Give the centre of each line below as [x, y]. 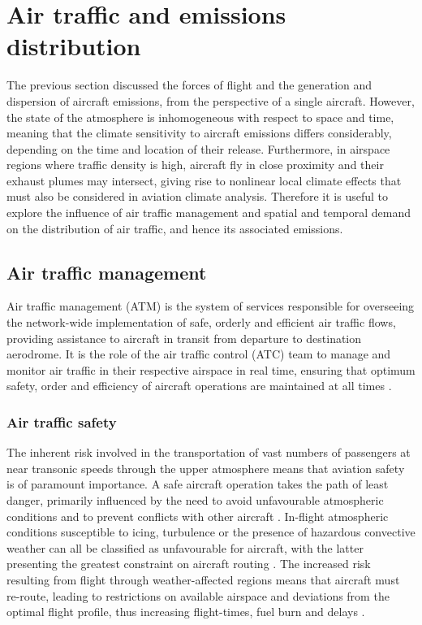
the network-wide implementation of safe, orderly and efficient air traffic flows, [201, 322]
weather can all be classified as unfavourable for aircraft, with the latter [185, 547]
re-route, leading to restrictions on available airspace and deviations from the [198, 595]
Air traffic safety [62, 421]
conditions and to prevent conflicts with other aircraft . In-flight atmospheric [198, 516]
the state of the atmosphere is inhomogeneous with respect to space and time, [200, 117]
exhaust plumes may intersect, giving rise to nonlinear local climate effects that [204, 180]
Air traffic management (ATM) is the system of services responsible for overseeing [211, 306]
